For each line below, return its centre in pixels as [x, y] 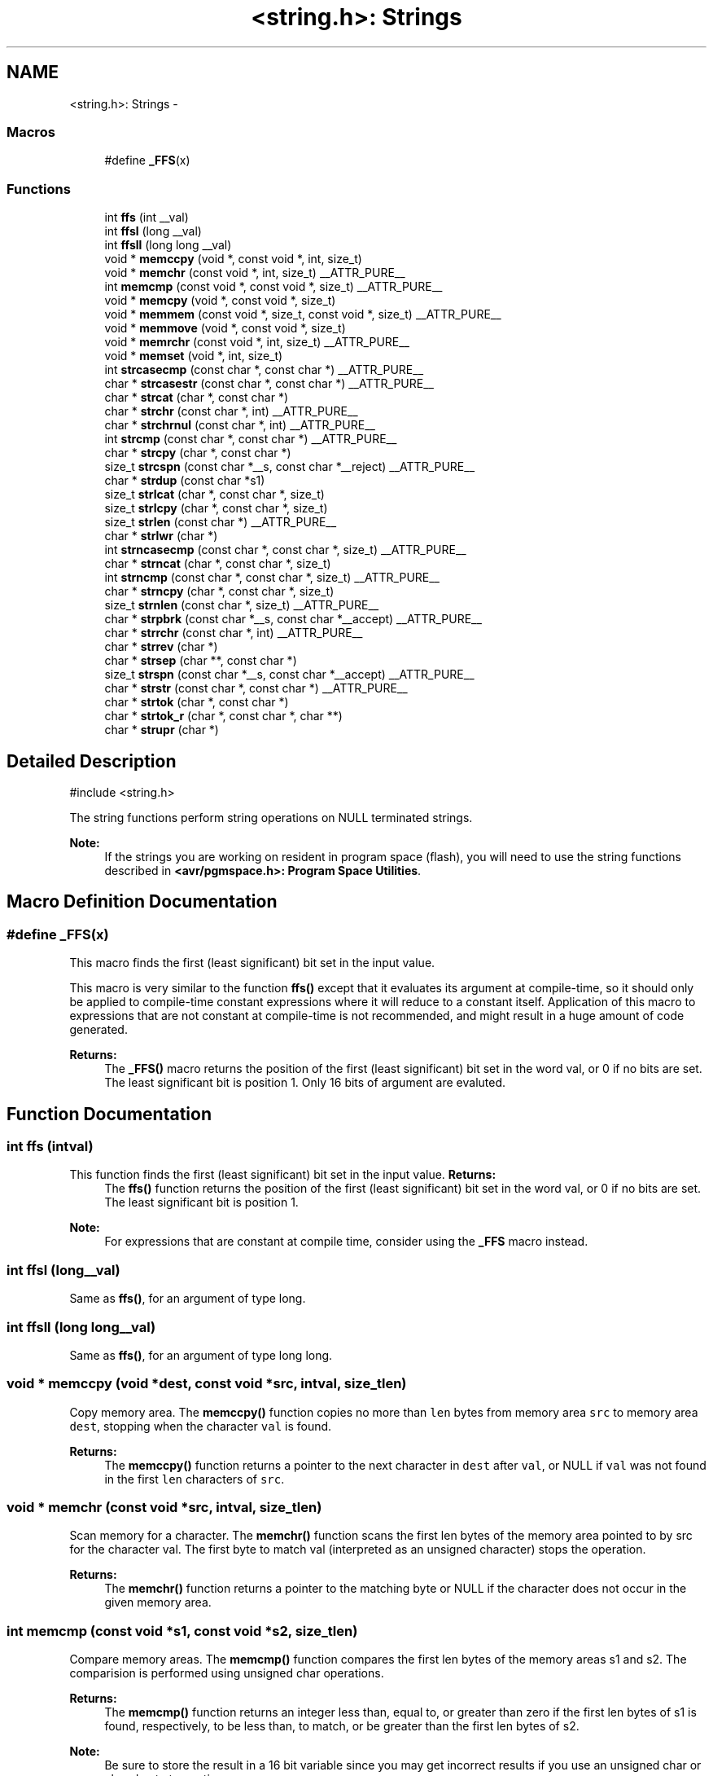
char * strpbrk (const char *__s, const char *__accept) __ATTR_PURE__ [293, 619]
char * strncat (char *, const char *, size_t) [218, 564]
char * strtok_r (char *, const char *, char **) [223, 716]
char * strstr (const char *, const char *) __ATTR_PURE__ [256, 688]
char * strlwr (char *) [161, 536]
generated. [98, 1030]
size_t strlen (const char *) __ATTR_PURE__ [221, 522]
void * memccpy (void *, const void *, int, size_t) [233, 259]
